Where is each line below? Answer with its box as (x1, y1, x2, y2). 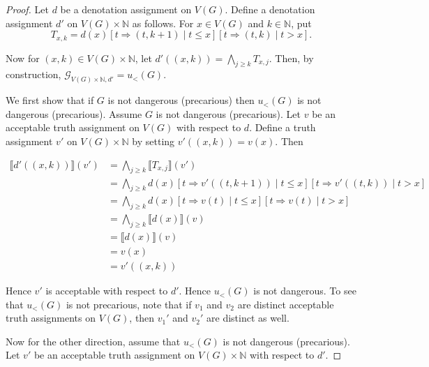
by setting (132, 134, 175, 149)
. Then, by (269, 50, 314, 65)
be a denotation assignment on (60, 2, 192, 16)
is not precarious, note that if (66, 297, 192, 311)
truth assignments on (6, 310, 96, 325)
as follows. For (132, 15, 194, 30)
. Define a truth (249, 120, 316, 135)
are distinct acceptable (237, 297, 334, 311)
